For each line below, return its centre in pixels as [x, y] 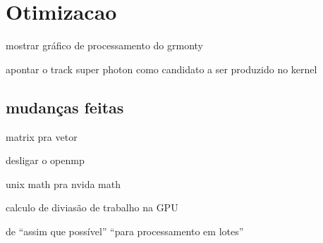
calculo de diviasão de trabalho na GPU [92, 207]
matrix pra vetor [42, 136]
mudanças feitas [65, 107]
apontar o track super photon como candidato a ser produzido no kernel [161, 69]
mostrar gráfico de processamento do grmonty [105, 45]
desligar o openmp [45, 160]
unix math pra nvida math [63, 183]
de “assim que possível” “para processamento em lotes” [125, 231]
